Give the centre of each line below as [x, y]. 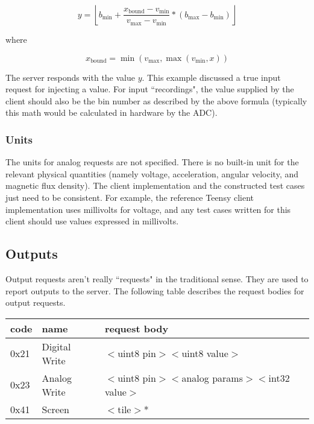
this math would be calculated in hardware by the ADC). [111, 112]
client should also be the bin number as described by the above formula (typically [156, 100]
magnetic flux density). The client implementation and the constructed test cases [155, 185]
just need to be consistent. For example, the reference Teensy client [130, 197]
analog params [212, 378]
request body [137, 328]
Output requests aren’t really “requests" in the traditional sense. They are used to [157, 278]
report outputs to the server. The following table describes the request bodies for [155, 290]
